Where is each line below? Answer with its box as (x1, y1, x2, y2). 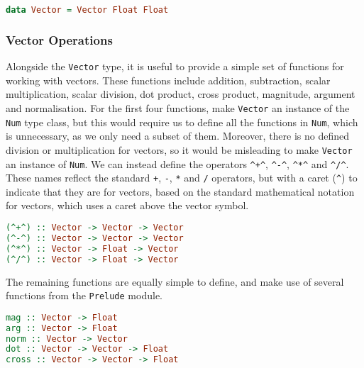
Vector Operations (6, 30, 113, 48)
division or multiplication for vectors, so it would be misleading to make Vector (6, 142, 353, 157)
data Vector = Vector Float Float (6, 5, 169, 15)
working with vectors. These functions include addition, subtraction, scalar (6, 72, 331, 87)
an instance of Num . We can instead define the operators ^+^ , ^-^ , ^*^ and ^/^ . (6, 156, 349, 171)
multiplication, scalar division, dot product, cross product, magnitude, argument (6, 87, 355, 101)
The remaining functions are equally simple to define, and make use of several (6, 274, 344, 289)
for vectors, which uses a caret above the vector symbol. (6, 198, 249, 213)
